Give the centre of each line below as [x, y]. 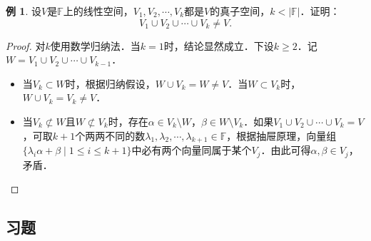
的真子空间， [240, 11]
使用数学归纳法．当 [95, 45]
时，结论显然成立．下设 [219, 45]
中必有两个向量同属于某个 [192, 150]
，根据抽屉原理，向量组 [281, 135]
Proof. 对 [26, 45]
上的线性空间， [98, 11]
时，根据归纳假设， [110, 83]
